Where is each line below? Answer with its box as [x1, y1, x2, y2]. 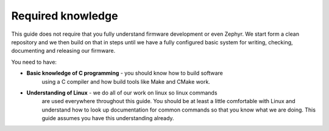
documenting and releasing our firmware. [11, 47, 116, 55]
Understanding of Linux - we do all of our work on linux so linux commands [26, 89, 218, 96]
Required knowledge [11, 9, 118, 22]
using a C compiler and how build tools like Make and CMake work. [41, 78, 210, 85]
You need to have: [11, 58, 57, 65]
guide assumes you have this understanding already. [41, 115, 174, 122]
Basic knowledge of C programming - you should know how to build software [26, 70, 224, 77]
